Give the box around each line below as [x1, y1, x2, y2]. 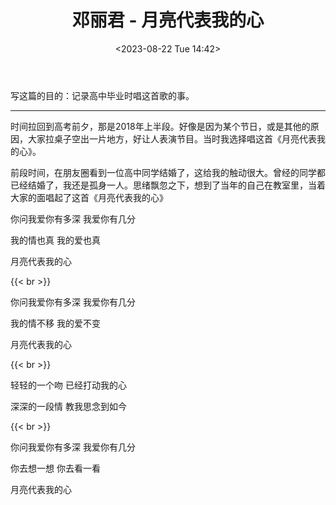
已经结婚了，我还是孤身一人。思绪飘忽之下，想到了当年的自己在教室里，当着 [10, 179, 326, 191]
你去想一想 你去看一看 [10, 462, 101, 474]
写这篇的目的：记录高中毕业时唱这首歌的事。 [10, 89, 195, 101]
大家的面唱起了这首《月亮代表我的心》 [10, 191, 168, 203]
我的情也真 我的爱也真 [10, 234, 101, 246]
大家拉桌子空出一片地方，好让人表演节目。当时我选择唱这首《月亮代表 [27, 132, 317, 145]
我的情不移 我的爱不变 [10, 317, 101, 329]
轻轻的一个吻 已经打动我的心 [10, 379, 127, 391]
